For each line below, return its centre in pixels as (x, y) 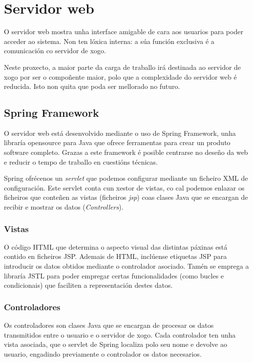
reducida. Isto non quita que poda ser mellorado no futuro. (92, 86)
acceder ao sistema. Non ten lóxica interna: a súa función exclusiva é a (109, 41)
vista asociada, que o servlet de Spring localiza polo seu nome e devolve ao (116, 344)
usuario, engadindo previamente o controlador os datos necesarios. (103, 353)
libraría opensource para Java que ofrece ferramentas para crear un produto (117, 142)
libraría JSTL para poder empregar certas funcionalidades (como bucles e (114, 275)
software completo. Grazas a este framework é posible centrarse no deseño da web (126, 152)
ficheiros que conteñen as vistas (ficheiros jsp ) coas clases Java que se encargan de (126, 197)
